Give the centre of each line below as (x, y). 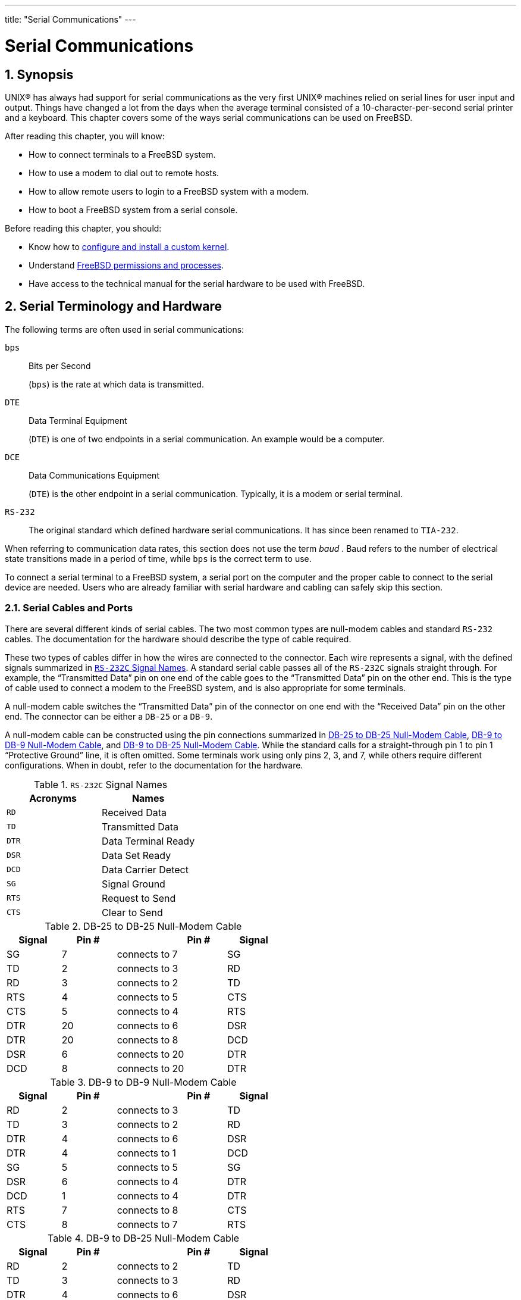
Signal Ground (134, 884)
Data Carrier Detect (145, 869)
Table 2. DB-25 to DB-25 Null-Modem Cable (143, 926)
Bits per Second (60, 365)
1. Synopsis (39, 74)
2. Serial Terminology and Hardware (114, 307)
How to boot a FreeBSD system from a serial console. (133, 210)
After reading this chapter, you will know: (85, 136)
